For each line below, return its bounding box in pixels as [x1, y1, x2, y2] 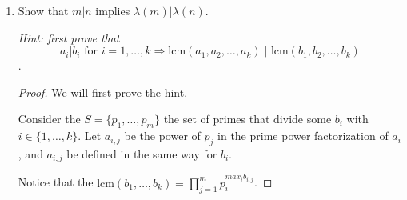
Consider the [18, 110, 81, 127]
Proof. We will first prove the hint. [18, 83, 188, 100]
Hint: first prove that [18, 29, 120, 46]
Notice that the [18, 174, 94, 190]
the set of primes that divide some [163, 110, 332, 127]
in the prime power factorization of [217, 127, 389, 144]
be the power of [124, 127, 201, 144]
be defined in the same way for [66, 145, 217, 162]
